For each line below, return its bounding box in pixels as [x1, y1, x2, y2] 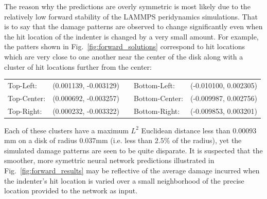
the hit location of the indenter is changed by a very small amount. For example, [4, 31, 259, 42]
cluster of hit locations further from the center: [4, 61, 152, 72]
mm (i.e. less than [96, 135, 153, 146]
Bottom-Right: [134, 105, 180, 116]
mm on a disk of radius [4, 135, 77, 146]
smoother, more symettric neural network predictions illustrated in [4, 155, 215, 166]
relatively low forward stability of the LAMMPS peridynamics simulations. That [4, 11, 258, 22]
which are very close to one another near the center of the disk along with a [4, 51, 243, 62]
